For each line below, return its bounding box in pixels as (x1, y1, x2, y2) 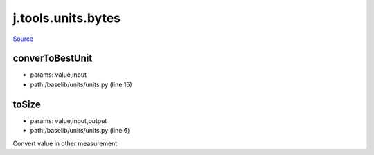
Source (12, 35, 34, 43)
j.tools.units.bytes (12, 10, 121, 26)
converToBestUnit (12, 53, 93, 64)
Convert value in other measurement (12, 139, 118, 147)
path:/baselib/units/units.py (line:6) (30, 127, 130, 135)
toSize (12, 98, 41, 110)
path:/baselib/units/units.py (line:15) (30, 80, 133, 89)
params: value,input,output (30, 116, 107, 125)
